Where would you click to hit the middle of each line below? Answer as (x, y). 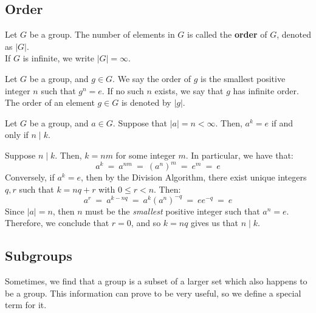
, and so (146, 223)
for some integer (146, 155)
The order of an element (50, 102)
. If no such (123, 90)
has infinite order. (266, 90)
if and (282, 122)
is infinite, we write (58, 58)
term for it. (26, 305)
